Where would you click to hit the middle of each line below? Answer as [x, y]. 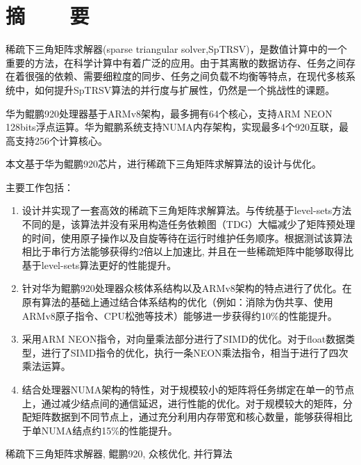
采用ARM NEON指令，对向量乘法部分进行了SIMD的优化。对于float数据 [184, 339]
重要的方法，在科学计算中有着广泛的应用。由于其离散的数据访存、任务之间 [176, 62]
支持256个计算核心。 [61, 140]
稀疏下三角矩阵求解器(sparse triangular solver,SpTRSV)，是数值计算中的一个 [176, 49]
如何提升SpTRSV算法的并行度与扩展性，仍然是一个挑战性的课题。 [185, 89]
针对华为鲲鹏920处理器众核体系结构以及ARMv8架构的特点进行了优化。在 [187, 288]
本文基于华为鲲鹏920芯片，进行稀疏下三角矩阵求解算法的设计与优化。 [163, 164]
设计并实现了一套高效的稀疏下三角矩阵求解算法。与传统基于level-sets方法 [187, 210]
